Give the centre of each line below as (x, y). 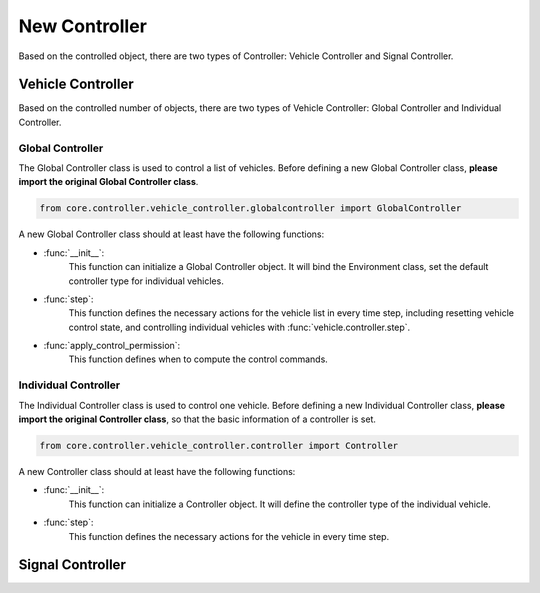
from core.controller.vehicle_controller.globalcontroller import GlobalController (250, 208)
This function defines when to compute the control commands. (198, 359)
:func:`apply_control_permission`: (112, 346)
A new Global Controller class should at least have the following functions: (171, 234)
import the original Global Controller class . (108, 182)
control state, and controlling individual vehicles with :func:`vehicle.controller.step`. (239, 327)
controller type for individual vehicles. (146, 281)
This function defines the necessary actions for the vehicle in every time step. (229, 536)
